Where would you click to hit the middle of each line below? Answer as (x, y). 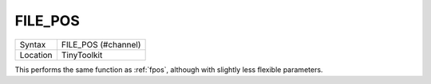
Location (36, 55)
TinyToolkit (82, 55)
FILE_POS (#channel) (101, 44)
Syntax (33, 44)
